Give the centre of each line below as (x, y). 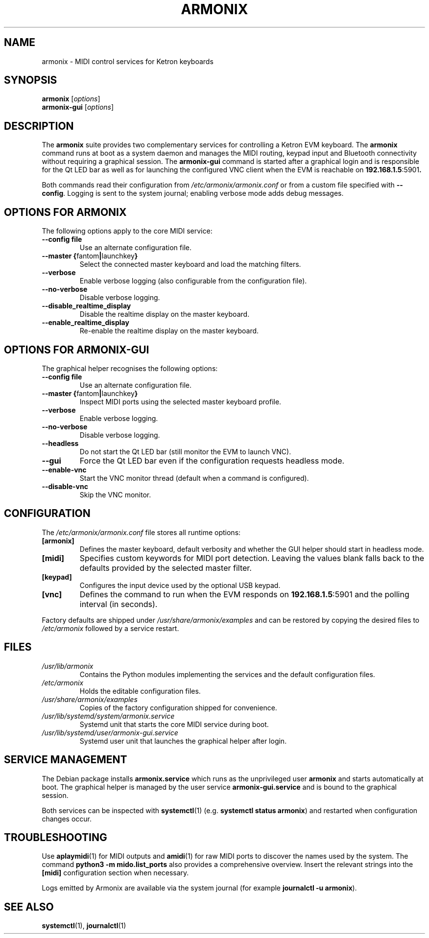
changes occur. (67, 819)
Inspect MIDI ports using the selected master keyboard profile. (180, 401)
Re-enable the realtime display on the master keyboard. (169, 331)
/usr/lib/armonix (68, 666)
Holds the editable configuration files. (140, 691)
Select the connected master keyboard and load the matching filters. (190, 264)
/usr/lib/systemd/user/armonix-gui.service (110, 732)
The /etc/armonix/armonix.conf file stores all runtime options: (141, 532)
